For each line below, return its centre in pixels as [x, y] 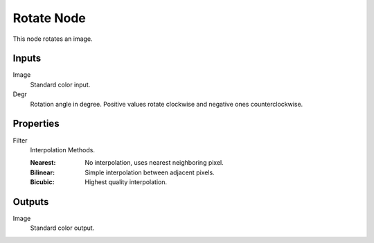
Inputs [27, 58]
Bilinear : [43, 172]
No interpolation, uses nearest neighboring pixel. [154, 163]
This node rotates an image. [53, 39]
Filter [20, 140]
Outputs [31, 202]
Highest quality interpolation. [126, 182]
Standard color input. [60, 84]
